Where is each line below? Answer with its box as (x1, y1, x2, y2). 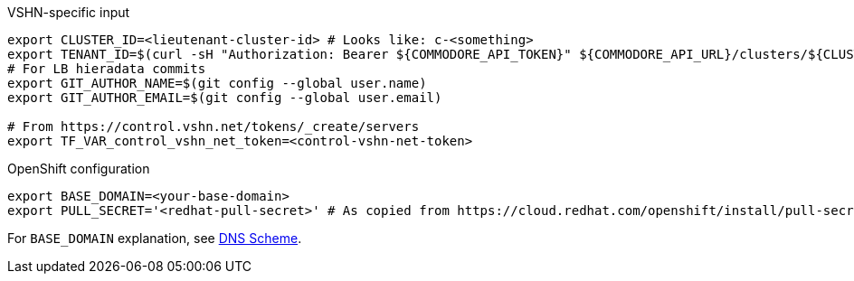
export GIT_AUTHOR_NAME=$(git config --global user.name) (7, 76, 427, 90)
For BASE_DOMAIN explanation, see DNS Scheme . (7, 230, 302, 246)
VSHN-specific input (7, 5, 130, 20)
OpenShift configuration (7, 161, 150, 176)
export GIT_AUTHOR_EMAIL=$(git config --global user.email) (7, 90, 442, 105)
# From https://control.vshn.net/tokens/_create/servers (7, 119, 420, 134)
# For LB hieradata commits (7, 61, 206, 76)
